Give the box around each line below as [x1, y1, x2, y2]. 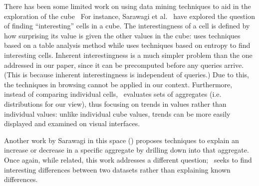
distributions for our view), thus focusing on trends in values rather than [4, 98, 227, 109]
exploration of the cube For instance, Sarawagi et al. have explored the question [4, 10, 255, 21]
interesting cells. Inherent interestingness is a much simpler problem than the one [4, 49, 253, 60]
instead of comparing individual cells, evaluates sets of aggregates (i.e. [4, 89, 222, 99]
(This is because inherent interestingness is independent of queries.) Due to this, [4, 69, 249, 80]
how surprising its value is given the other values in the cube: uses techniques [4, 30, 241, 40]
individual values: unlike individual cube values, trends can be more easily [4, 108, 231, 119]
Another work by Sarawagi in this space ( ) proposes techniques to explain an [4, 135, 239, 145]
